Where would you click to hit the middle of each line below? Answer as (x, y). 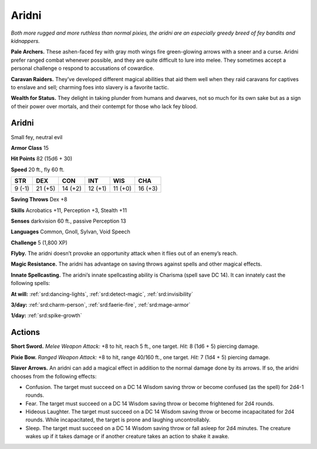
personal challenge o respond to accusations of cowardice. (83, 68)
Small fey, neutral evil (37, 137)
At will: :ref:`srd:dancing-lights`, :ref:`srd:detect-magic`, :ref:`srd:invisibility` (102, 294)
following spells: (31, 283)
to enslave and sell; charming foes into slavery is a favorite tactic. (90, 87)
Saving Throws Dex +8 (39, 199)
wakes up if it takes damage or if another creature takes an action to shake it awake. (127, 436)
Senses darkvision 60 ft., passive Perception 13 (68, 221)
